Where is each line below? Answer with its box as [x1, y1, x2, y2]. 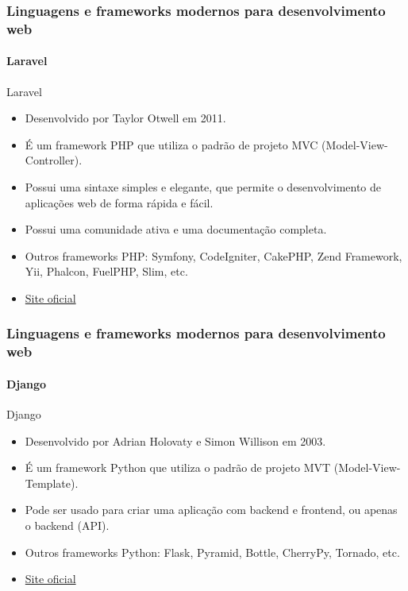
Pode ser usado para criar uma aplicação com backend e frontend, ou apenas [25, 501, 398, 518]
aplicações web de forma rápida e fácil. [25, 194, 214, 211]
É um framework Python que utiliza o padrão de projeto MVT [25, 459, 331, 476]
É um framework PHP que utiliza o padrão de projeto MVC [25, 136, 318, 153]
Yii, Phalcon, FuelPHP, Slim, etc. [25, 263, 188, 280]
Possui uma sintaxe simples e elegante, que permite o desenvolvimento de [25, 178, 382, 195]
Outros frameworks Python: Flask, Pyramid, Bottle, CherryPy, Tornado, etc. [25, 543, 400, 560]
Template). [25, 474, 79, 491]
